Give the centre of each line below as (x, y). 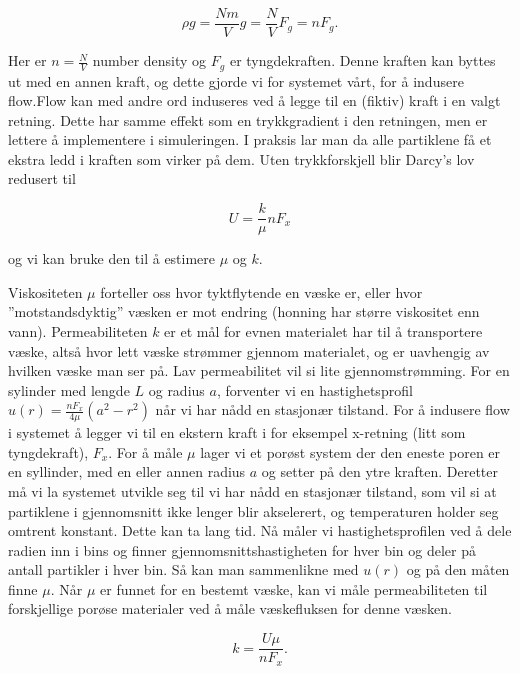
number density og (149, 60)
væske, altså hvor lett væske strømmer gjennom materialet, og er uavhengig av (249, 350)
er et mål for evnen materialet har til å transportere (323, 330)
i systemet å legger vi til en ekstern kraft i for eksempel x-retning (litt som (237, 432)
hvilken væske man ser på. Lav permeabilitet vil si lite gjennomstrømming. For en (259, 370)
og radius (176, 389)
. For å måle (145, 451)
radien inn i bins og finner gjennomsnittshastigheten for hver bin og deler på (242, 549)
